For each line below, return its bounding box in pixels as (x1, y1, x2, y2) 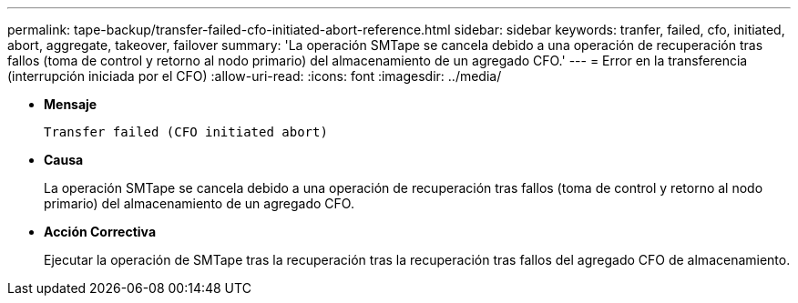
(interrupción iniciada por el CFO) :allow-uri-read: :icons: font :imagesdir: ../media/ (7, 68, 502, 84)
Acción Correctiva (44, 224, 157, 239)
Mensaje (44, 96, 97, 112)
